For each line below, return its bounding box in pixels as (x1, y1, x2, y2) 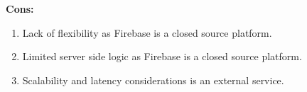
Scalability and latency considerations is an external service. (22, 72, 284, 87)
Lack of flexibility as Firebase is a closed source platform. (22, 25, 272, 40)
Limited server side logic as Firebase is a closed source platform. (22, 49, 302, 64)
